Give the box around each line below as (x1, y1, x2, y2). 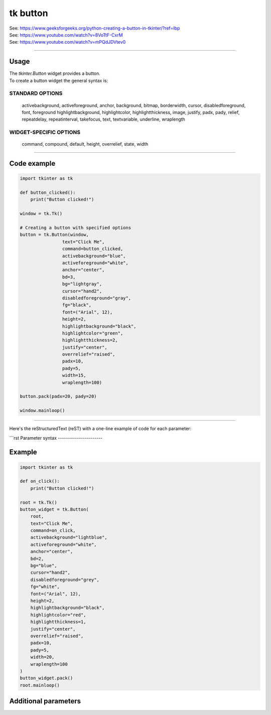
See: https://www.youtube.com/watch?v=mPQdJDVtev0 (9, 39, 126, 45)
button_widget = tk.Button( (20, 506, 89, 512)
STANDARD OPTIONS (9, 90, 63, 97)
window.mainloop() (20, 407, 65, 414)
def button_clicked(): (20, 190, 76, 195)
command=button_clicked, (62, 246, 123, 252)
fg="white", (30, 584, 60, 590)
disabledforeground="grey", (30, 577, 100, 582)
